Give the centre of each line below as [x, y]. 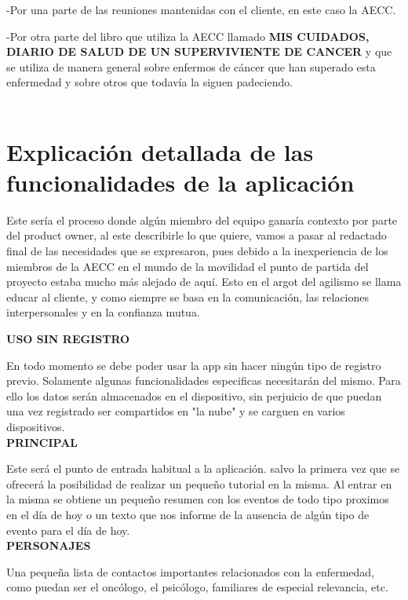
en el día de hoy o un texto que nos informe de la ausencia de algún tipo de [188, 514]
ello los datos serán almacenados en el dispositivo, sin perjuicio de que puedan [194, 395]
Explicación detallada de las [160, 151]
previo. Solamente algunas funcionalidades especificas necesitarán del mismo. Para [204, 380]
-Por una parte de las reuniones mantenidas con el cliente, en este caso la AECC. [201, 9]
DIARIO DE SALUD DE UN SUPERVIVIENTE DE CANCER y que [199, 51]
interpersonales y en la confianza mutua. [103, 312]
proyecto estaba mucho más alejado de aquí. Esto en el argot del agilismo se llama [204, 282]
